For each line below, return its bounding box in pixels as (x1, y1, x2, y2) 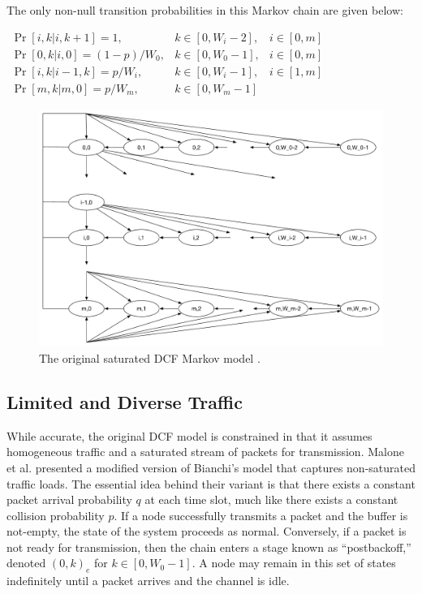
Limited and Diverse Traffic (6, 389, 243, 414)
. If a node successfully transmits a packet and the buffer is (114, 506, 408, 523)
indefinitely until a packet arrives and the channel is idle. (6, 572, 290, 589)
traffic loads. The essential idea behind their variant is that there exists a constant (6, 475, 416, 492)
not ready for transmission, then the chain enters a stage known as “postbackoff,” (6, 538, 411, 555)
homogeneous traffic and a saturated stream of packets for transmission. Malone (6, 443, 404, 460)
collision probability (6, 506, 105, 523)
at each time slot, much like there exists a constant (144, 491, 398, 508)
